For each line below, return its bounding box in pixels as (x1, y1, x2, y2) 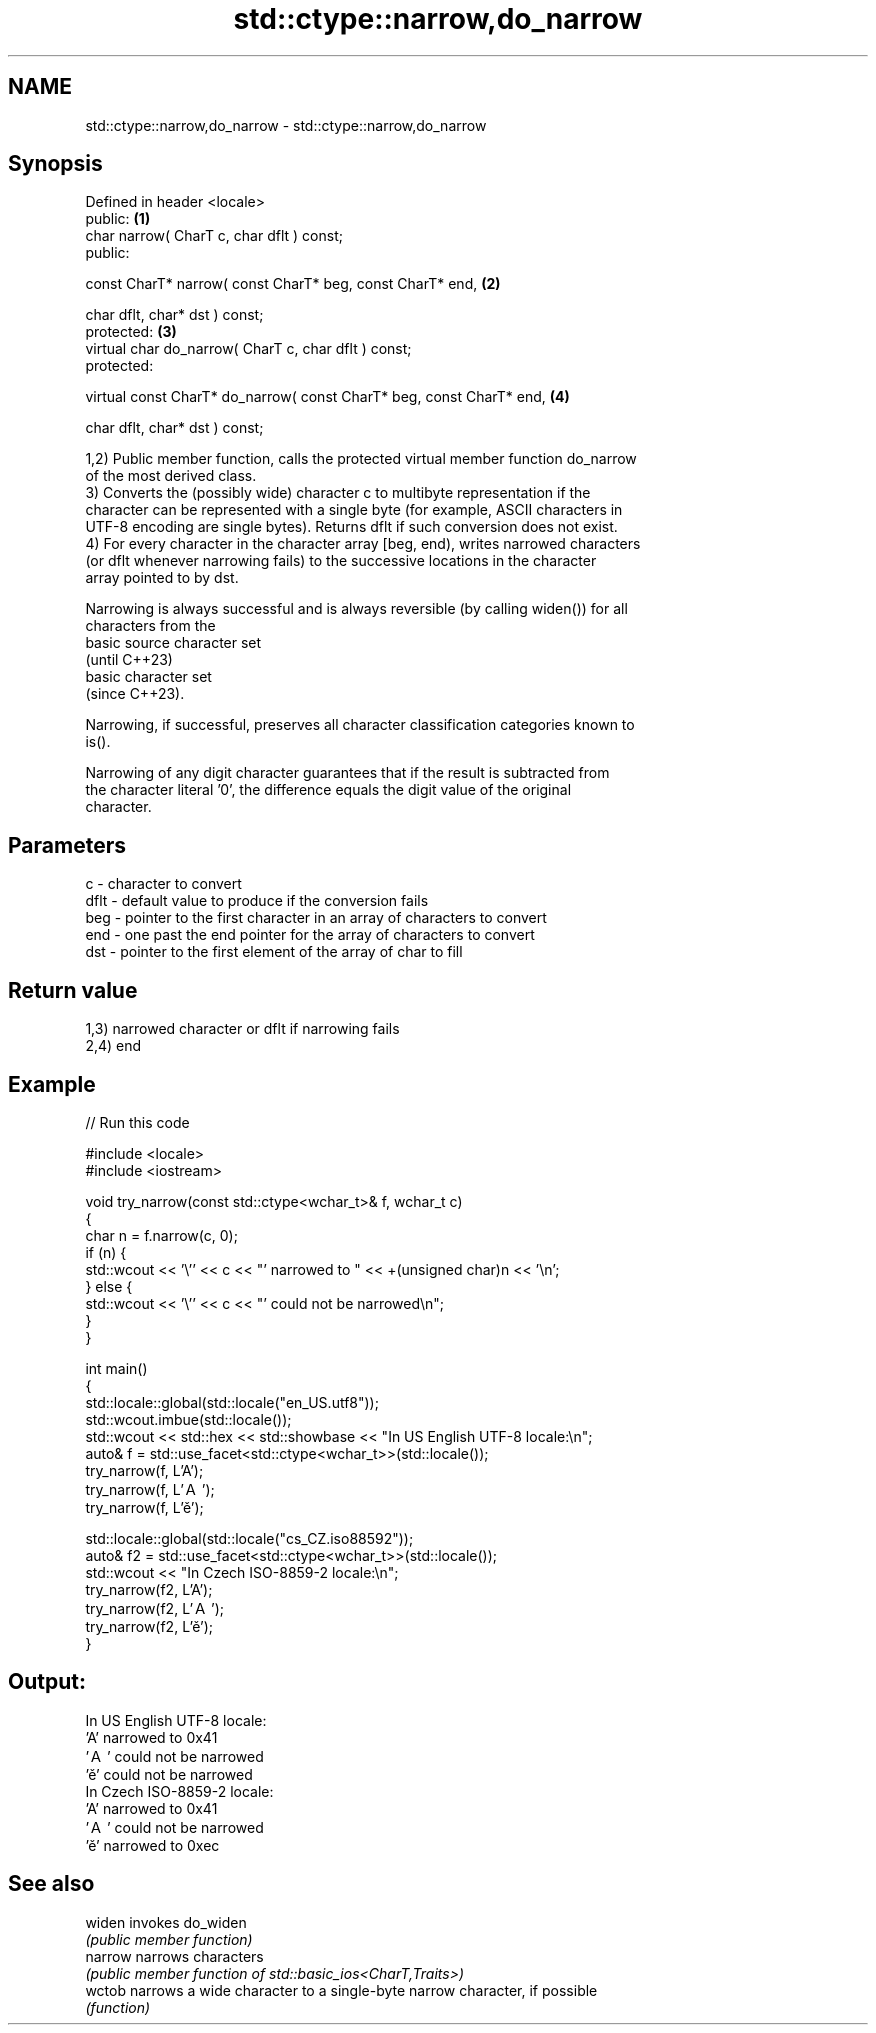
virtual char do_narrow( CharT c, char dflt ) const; (85, 340, 412, 358)
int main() (85, 1359, 148, 1377)
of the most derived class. (85, 467, 257, 485)
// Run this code (85, 1113, 190, 1131)
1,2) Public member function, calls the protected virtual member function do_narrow (85, 450, 637, 468)
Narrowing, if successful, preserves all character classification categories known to (85, 716, 635, 734)
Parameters (8, 832, 126, 858)
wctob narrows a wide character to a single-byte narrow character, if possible (85, 1981, 598, 1999)
